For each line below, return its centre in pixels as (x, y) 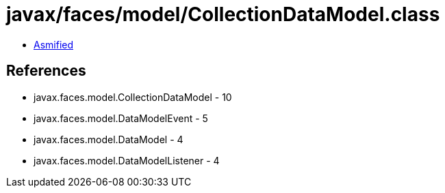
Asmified (54, 44)
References (46, 71)
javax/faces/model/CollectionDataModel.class (223, 14)
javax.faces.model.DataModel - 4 (109, 139)
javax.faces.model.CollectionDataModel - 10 (133, 97)
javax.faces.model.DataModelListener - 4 (127, 160)
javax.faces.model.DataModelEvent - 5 (121, 118)
